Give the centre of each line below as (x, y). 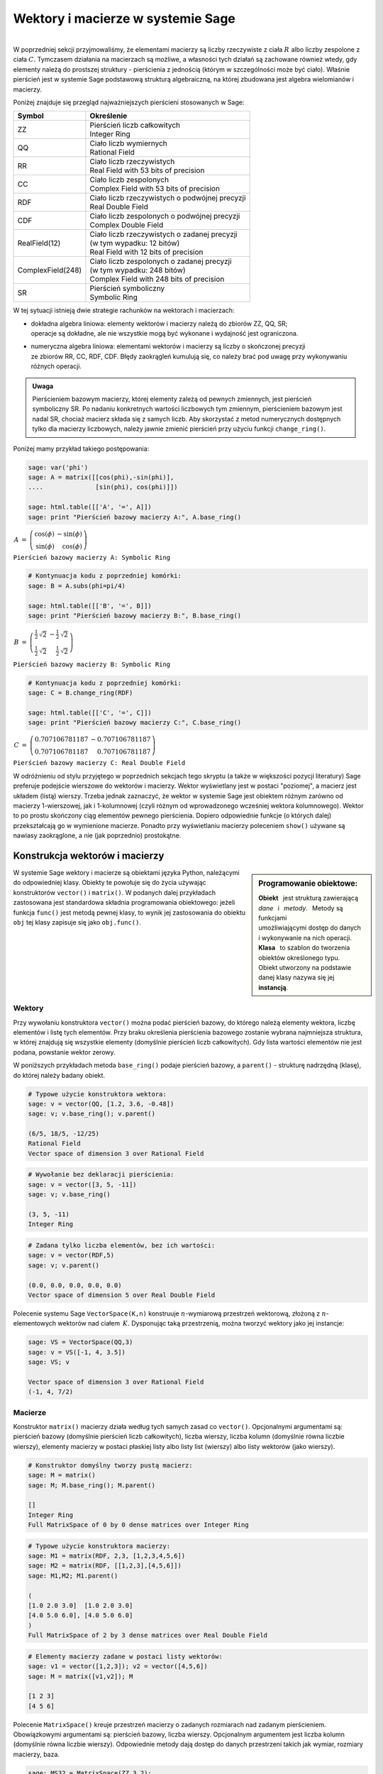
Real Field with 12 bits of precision (146, 252)
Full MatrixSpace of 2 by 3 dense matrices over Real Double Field (148, 1635)
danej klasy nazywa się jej (296, 977)
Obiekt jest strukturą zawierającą (308, 898)
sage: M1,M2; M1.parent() (73, 1576)
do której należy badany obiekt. (59, 1075)
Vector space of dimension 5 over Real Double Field (122, 1295)
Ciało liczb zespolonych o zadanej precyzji (161, 261)
